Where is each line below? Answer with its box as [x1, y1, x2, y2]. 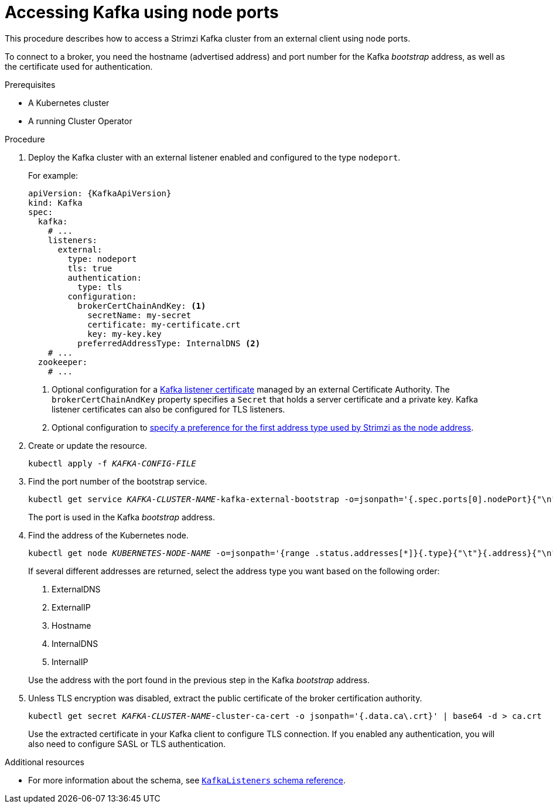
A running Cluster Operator [28, 115, 132, 126]
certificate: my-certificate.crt [87, 319, 241, 329]
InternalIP [52, 656, 88, 667]
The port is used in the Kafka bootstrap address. [28, 512, 215, 522]
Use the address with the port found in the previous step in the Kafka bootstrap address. [28, 674, 370, 685]
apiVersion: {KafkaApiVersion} [28, 188, 172, 198]
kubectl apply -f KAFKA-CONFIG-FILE [28, 458, 196, 468]
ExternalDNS [52, 584, 101, 594]
